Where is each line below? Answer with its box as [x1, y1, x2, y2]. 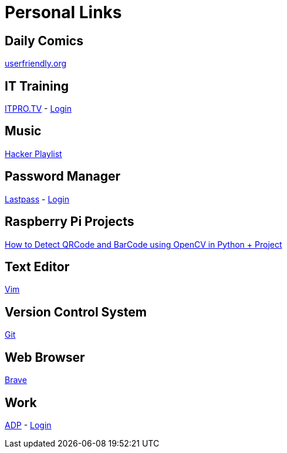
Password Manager [5, 169, 121, 184]
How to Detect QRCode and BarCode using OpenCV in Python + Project [5, 239, 282, 249]
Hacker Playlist [5, 148, 62, 159]
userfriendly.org [5, 58, 67, 69]
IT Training [5, 78, 69, 94]
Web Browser [5, 349, 85, 365]
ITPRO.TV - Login [5, 104, 72, 114]
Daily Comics [5, 33, 83, 48]
